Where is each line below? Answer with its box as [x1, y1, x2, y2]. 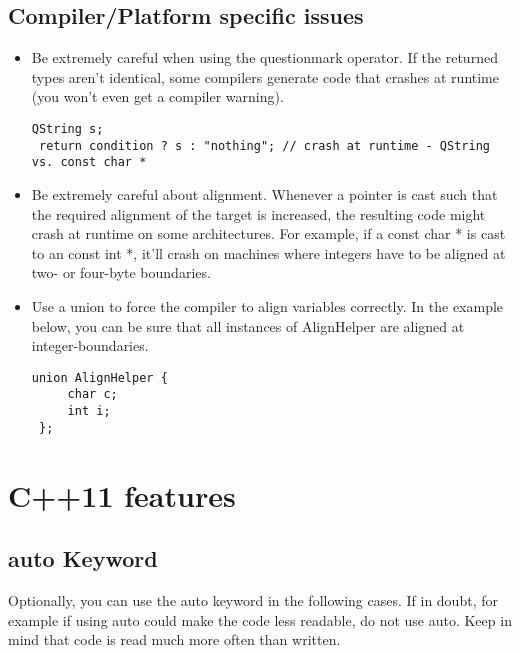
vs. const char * [31, 155, 147, 170]
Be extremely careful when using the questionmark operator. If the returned [31, 47, 498, 68]
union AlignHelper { [31, 370, 168, 385]
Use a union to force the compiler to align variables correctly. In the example [31, 295, 504, 316]
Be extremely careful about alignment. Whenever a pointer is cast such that [31, 183, 498, 204]
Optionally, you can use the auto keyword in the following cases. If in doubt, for [8, 589, 498, 610]
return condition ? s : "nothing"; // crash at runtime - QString [38, 138, 490, 153]
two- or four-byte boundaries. [31, 262, 211, 283]
